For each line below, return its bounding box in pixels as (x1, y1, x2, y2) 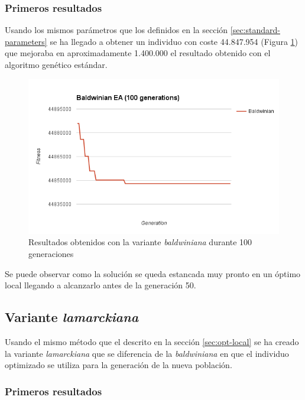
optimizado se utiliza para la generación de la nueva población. (5, 359, 232, 371)
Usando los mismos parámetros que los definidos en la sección (5, 24, 228, 36)
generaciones (28, 247, 74, 259)
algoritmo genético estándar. (5, 58, 108, 70)
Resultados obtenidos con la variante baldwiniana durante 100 (28, 236, 252, 248)
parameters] (5, 35, 47, 47)
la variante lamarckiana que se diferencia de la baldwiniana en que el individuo (5, 347, 289, 359)
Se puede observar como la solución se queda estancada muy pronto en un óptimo (5, 267, 301, 279)
